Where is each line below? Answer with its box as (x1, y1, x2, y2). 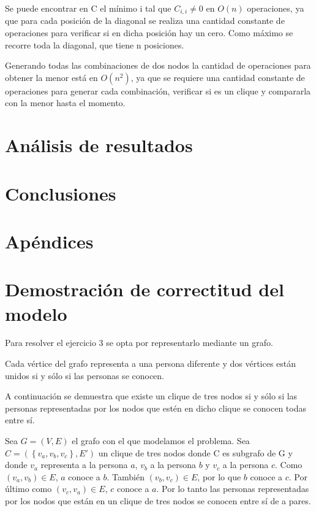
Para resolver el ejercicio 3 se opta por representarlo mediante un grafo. (5, 336, 273, 349)
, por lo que (197, 470, 241, 483)
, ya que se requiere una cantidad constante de (130, 71, 305, 83)
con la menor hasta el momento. (5, 96, 126, 109)
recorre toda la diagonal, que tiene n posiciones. (5, 38, 184, 51)
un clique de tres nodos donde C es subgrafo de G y (98, 446, 293, 459)
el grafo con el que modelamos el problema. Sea (72, 434, 250, 447)
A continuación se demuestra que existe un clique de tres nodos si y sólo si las (5, 390, 298, 402)
